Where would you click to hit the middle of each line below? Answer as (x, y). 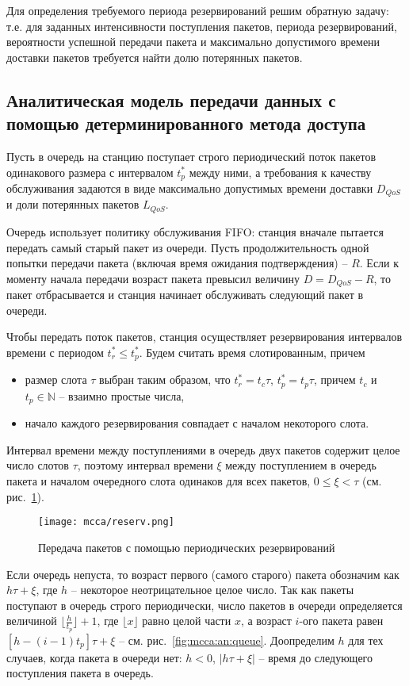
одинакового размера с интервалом (90, 172)
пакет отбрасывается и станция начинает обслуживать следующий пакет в (185, 295)
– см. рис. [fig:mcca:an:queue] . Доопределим (227, 640)
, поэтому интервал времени (145, 465)
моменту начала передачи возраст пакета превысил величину (153, 278)
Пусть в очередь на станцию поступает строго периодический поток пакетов (191, 156)
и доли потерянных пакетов (73, 204)
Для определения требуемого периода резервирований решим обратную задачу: (198, 10)
